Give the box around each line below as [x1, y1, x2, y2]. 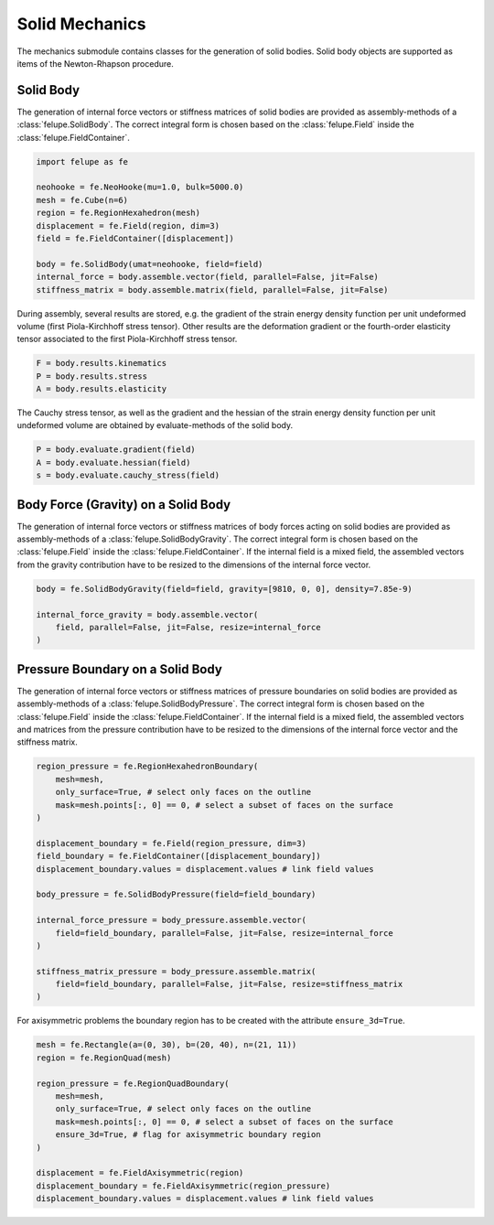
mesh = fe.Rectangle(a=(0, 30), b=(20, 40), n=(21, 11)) [36, 1039, 297, 1050]
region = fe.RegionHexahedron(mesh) [36, 208, 201, 219]
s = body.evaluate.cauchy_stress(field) [36, 470, 220, 480]
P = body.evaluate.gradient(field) [36, 445, 196, 455]
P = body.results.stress [36, 371, 148, 381]
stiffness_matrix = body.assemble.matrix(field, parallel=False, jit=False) [36, 285, 389, 295]
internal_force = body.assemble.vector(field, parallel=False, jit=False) [36, 272, 380, 283]
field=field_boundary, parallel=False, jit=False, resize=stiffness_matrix [55, 979, 403, 990]
